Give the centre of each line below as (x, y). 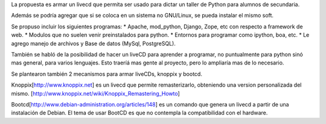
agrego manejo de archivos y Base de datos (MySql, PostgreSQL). (94, 43)
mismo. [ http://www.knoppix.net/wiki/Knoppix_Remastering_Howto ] (96, 93)
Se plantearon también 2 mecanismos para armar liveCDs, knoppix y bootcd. (107, 74)
